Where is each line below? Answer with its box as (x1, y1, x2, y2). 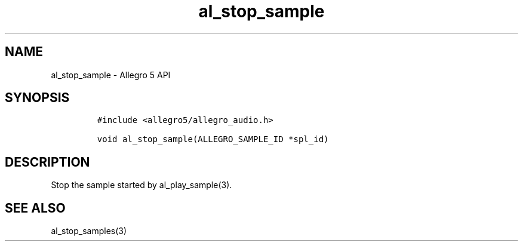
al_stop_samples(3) (51, 226, 127, 236)
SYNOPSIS (5, 90, 70, 106)
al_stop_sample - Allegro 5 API (51, 69, 171, 80)
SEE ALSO (5, 200, 66, 216)
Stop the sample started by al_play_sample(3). (51, 180, 232, 190)
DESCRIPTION (5, 154, 90, 170)
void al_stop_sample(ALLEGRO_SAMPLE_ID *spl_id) (97, 134, 329, 144)
